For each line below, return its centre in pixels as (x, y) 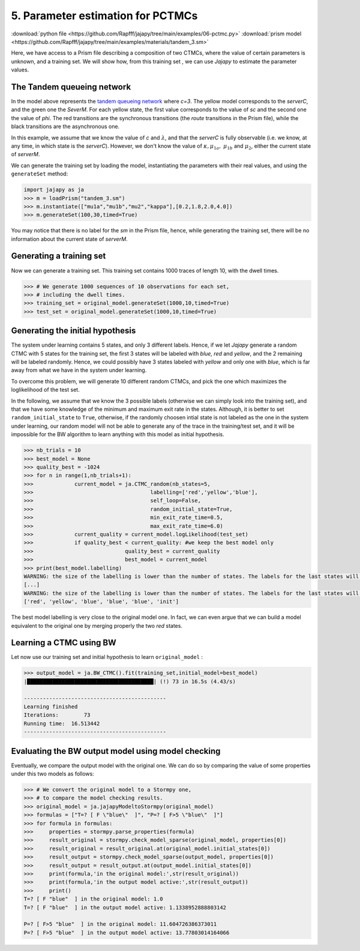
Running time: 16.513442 (62, 723)
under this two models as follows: (52, 774)
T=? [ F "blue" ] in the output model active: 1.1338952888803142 (125, 907)
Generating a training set (58, 256)
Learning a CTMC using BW (64, 643)
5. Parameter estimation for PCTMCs (104, 16)
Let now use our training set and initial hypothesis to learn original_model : (107, 657)
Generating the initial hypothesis (73, 331)
